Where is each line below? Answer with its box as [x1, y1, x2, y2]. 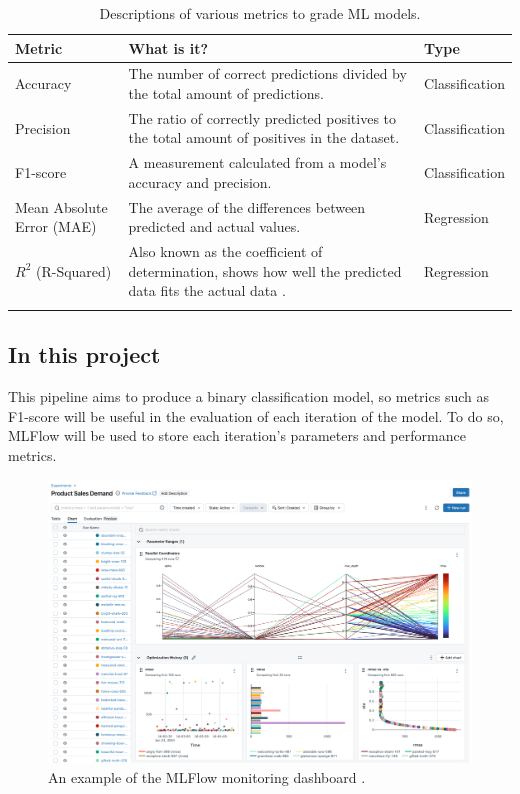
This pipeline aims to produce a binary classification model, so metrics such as [8, 385, 489, 406]
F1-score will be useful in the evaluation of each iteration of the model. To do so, [8, 405, 504, 426]
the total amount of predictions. [128, 83, 324, 104]
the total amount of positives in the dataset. [128, 127, 400, 148]
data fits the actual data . [128, 280, 286, 301]
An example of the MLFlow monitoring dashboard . [48, 766, 366, 787]
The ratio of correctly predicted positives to [128, 107, 397, 128]
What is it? [128, 37, 209, 58]
